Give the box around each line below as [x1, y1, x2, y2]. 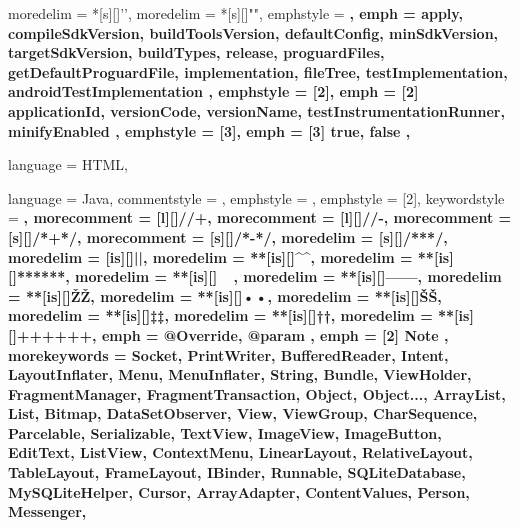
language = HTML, [8, 154, 128, 175]
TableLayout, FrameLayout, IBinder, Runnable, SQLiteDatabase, [8, 462, 466, 483]
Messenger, [8, 501, 87, 522]
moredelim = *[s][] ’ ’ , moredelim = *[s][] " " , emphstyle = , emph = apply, [8, 3, 463, 23]
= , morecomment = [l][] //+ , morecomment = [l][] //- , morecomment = [8, 207, 512, 228]
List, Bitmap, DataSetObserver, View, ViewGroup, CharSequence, [8, 403, 478, 424]
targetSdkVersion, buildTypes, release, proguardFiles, [8, 42, 385, 63]
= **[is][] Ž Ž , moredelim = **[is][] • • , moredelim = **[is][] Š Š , [8, 285, 442, 306]
